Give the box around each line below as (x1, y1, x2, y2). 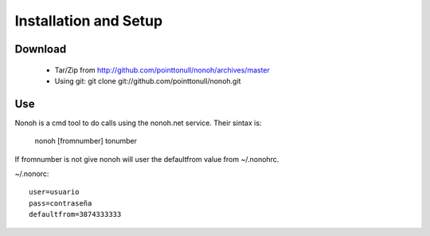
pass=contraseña (29, 199, 92, 207)
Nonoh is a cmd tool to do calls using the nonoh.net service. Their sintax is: (14, 118, 262, 128)
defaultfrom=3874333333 (29, 210, 122, 219)
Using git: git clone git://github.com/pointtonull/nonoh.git (54, 76, 241, 85)
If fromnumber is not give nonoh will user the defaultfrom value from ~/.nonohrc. (14, 154, 279, 163)
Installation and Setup (14, 12, 163, 29)
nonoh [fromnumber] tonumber (34, 136, 138, 146)
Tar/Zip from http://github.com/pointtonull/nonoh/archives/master (54, 65, 271, 75)
